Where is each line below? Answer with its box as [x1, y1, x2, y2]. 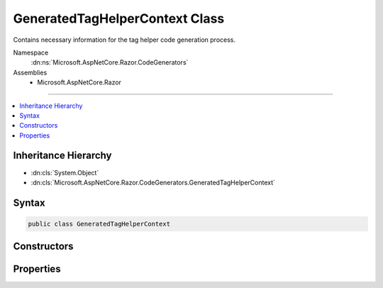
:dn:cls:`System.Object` [30, 168, 99, 177]
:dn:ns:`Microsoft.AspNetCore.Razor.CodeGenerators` [30, 58, 189, 67]
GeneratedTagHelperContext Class [13, 11, 225, 26]
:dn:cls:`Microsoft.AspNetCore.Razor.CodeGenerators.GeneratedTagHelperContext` [30, 178, 276, 187]
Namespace [13, 48, 49, 57]
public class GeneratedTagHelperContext [28, 220, 170, 228]
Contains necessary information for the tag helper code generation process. [13, 35, 236, 44]
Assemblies [13, 68, 48, 77]
